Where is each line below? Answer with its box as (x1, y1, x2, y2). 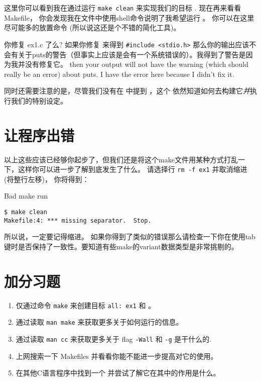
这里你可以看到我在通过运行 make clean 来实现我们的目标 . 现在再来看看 (4, 3, 241, 13)
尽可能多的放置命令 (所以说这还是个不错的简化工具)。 (4, 22, 181, 33)
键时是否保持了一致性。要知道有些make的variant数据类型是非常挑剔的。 (4, 241, 238, 251)
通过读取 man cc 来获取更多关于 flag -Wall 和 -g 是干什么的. (16, 333, 212, 344)
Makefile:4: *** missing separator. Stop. (4, 217, 152, 224)
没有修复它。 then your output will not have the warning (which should (25, 59, 248, 69)
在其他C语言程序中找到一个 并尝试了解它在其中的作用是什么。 (16, 367, 220, 378)
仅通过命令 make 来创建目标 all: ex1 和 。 (16, 300, 156, 310)
